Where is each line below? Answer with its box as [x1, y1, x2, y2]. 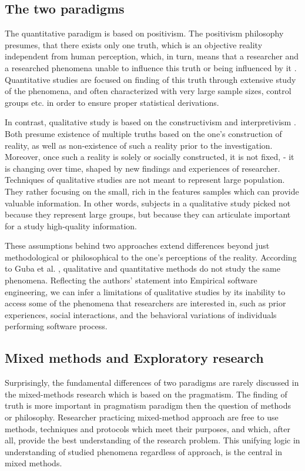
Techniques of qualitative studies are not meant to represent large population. [5, 173, 285, 186]
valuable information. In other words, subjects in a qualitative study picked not [5, 196, 291, 209]
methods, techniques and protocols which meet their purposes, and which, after [5, 422, 290, 435]
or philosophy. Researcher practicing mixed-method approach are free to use [5, 411, 279, 423]
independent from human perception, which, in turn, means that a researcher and [5, 50, 299, 62]
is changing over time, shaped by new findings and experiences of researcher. [5, 162, 280, 174]
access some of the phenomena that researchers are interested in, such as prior [5, 297, 286, 309]
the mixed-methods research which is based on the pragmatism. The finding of [5, 388, 287, 400]
